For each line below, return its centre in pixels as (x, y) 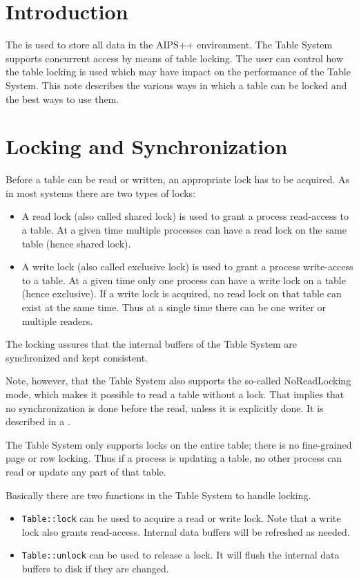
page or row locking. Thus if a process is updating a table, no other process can (174, 458)
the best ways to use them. (62, 99)
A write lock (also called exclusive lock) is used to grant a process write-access (187, 266)
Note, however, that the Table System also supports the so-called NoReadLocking (178, 381)
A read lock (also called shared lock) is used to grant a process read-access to (185, 216)
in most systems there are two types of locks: (101, 193)
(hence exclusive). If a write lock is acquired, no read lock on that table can (182, 293)
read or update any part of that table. (86, 471)
